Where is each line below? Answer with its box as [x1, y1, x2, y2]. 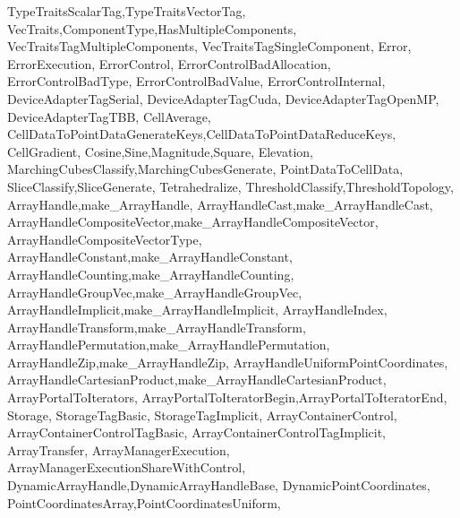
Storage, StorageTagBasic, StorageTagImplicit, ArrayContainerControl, [7, 405, 397, 424]
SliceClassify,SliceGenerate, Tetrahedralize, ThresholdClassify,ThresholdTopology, [7, 177, 454, 195]
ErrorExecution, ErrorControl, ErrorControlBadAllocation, [7, 54, 331, 73]
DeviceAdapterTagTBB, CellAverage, [7, 107, 211, 125]
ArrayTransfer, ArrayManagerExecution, [7, 440, 230, 459]
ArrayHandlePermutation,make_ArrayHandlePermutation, [7, 335, 330, 354]
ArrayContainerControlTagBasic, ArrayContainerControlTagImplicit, [7, 423, 386, 442]
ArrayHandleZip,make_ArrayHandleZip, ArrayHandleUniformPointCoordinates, [7, 352, 448, 371]
